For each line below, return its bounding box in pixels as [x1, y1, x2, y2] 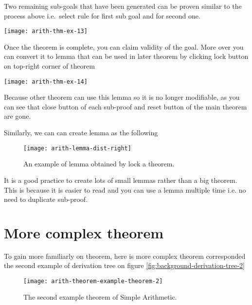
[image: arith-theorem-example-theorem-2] [23, 278, 163, 285]
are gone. [4, 111, 31, 121]
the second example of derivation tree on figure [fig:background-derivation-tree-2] [4, 260, 245, 270]
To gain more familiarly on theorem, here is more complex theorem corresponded [4, 251, 246, 261]
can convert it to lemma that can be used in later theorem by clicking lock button [4, 51, 249, 61]
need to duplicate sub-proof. [4, 194, 88, 204]
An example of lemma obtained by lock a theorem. [23, 159, 175, 169]
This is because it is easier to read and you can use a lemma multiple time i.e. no [4, 184, 246, 195]
